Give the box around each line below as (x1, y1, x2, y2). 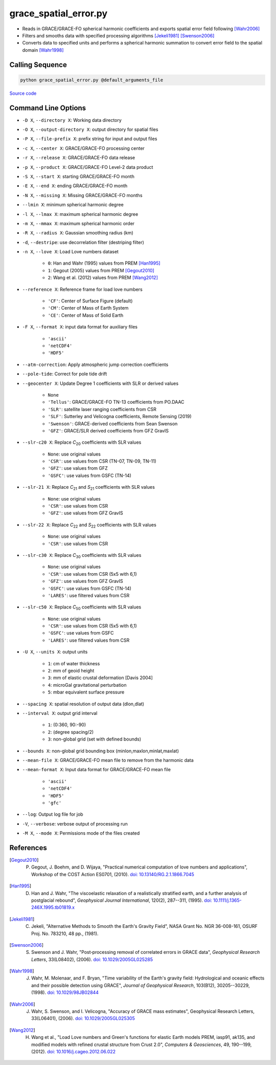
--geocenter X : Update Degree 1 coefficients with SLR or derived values (22, 380, 179, 386)
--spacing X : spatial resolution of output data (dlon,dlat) (22, 701, 145, 707)
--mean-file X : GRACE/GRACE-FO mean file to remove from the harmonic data (22, 757, 194, 763)
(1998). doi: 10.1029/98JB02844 (31, 989, 99, 995)
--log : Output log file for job (22, 811, 84, 817)
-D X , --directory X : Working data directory (22, 117, 122, 123)
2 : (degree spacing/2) (48, 729, 94, 735)
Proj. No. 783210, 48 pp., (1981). (31, 930, 99, 937)
